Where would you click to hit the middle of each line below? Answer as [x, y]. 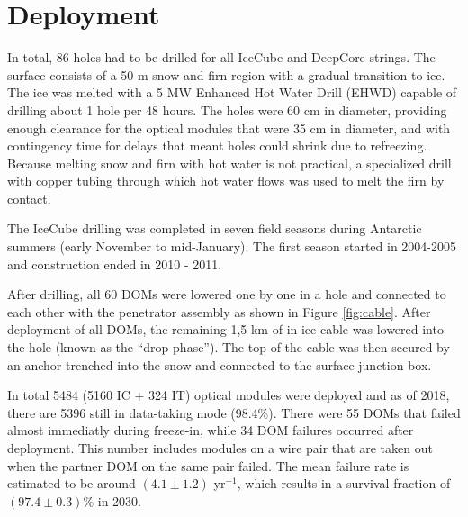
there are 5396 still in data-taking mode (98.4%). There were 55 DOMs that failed [234, 412]
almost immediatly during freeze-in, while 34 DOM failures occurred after [211, 430]
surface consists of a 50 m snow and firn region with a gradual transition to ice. [226, 74]
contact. [29, 198]
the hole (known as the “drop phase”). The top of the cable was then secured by [229, 347]
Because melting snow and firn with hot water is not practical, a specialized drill [229, 163]
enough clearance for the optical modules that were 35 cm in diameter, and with [229, 127]
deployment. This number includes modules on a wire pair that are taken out [220, 448]
